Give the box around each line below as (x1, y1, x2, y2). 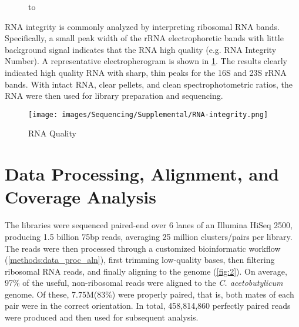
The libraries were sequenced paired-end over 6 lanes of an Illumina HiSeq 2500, (5, 219, 293, 231)
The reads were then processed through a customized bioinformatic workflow (5, 242, 281, 254)
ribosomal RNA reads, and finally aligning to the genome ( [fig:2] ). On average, (5, 265, 287, 277)
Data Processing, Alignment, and (5, 162, 279, 186)
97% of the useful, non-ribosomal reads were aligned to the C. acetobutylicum (5, 276, 283, 289)
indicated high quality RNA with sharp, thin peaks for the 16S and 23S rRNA (5, 66, 287, 78)
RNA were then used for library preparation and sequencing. (5, 89, 223, 102)
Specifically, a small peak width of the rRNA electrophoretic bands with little (5, 32, 284, 44)
